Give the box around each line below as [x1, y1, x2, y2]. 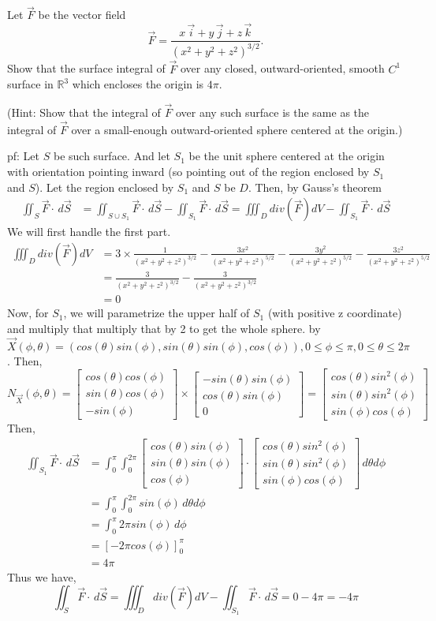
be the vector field [38, 6, 126, 23]
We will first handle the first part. [7, 223, 171, 240]
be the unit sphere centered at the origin [188, 148, 385, 164]
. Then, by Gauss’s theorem [248, 178, 382, 195]
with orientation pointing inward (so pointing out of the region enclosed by [7, 163, 370, 180]
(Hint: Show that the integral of [7, 104, 161, 121]
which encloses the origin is [72, 76, 204, 92]
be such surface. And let [53, 148, 170, 164]
